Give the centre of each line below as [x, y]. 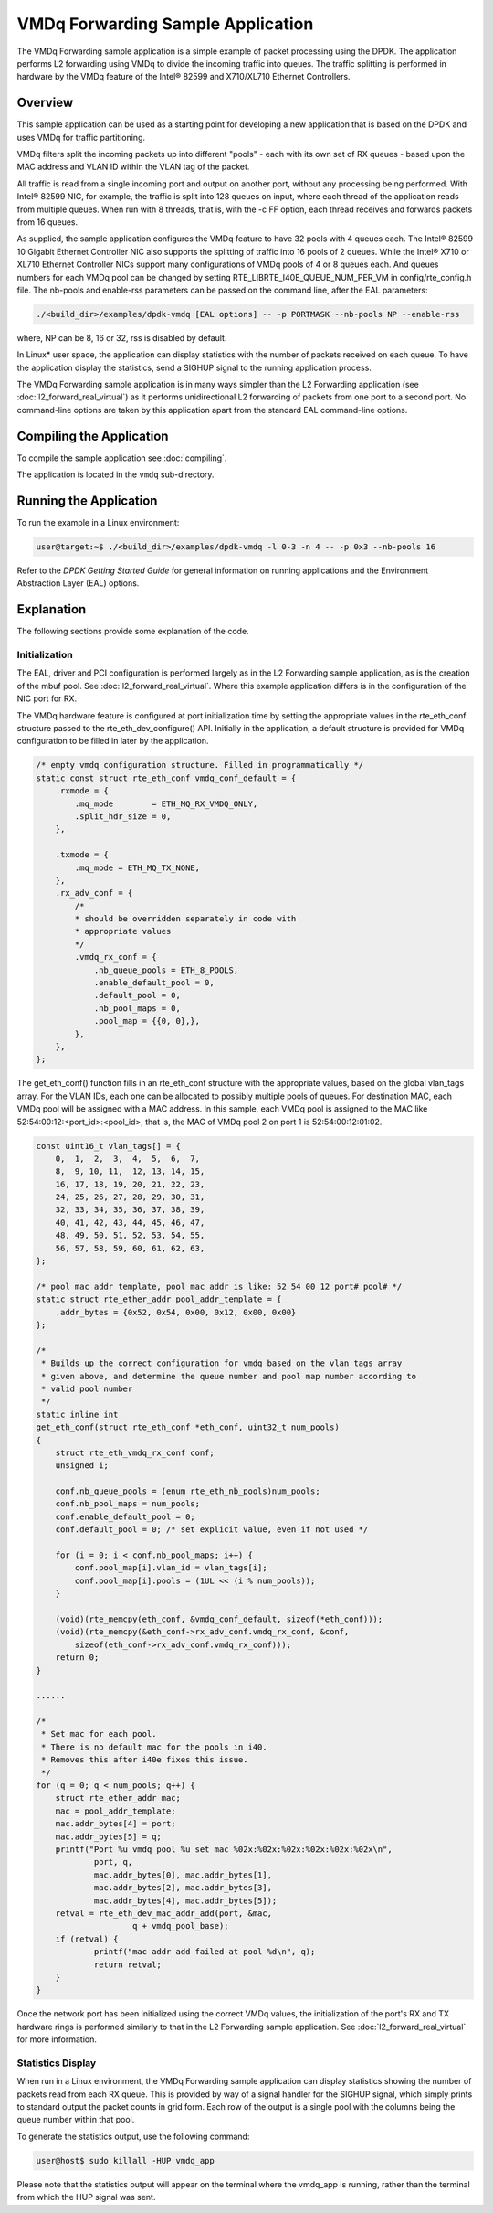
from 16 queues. [47, 222]
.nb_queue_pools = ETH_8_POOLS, [166, 970]
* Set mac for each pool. [99, 1734]
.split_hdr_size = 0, [123, 816]
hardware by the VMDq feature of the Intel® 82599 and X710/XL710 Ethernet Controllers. [184, 77]
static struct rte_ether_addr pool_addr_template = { [159, 1299]
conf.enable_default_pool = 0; [125, 1516]
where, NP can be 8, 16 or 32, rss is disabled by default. [122, 337]
